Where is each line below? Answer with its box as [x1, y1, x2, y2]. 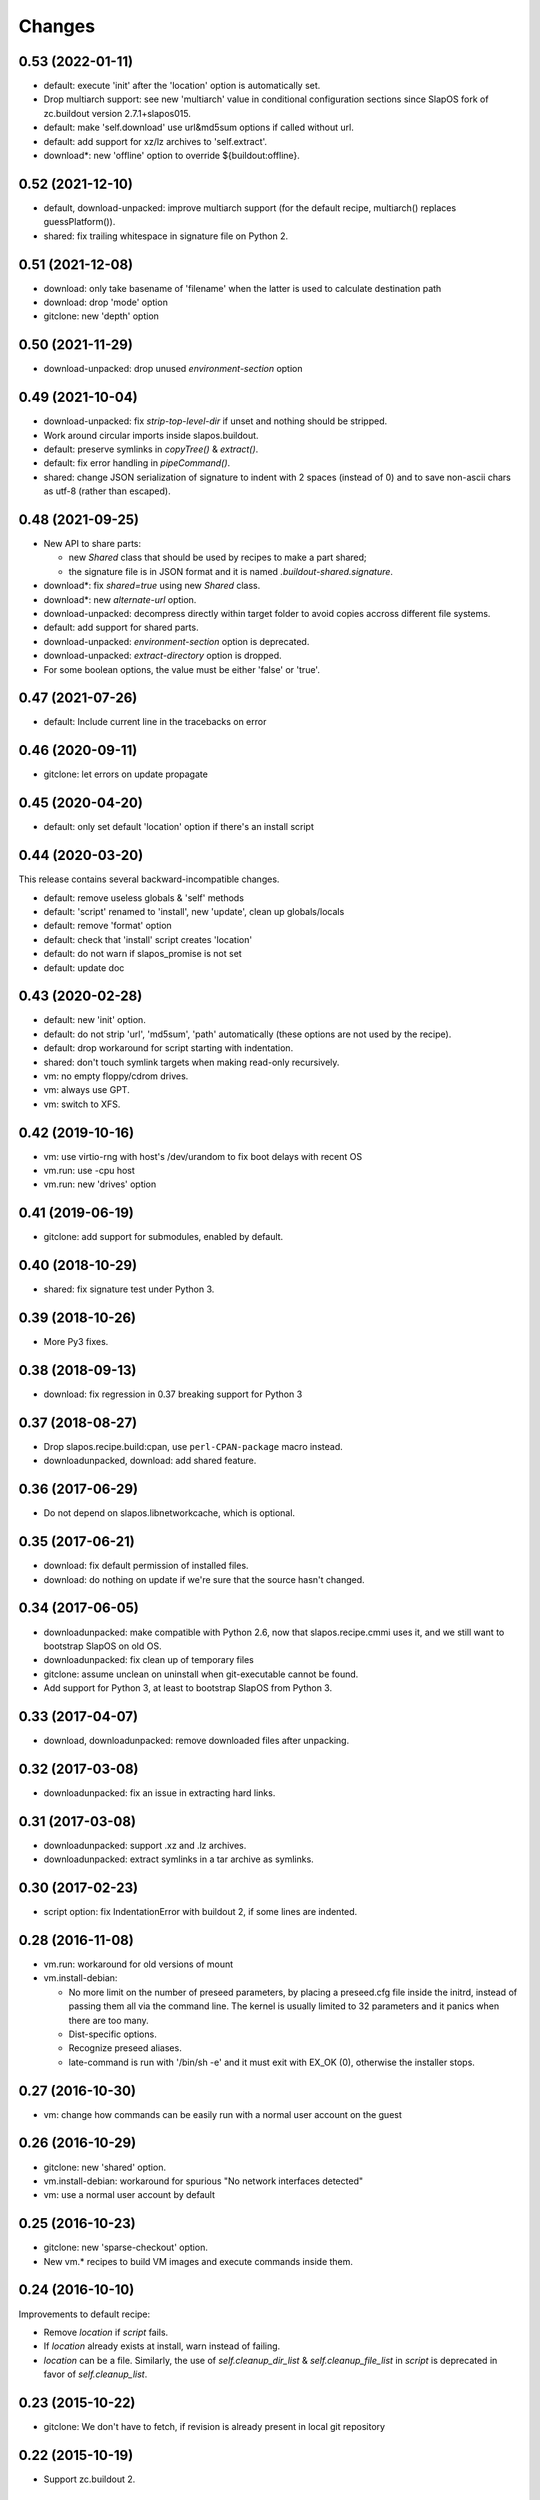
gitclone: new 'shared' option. [43, 2161, 167, 2173]
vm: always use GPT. [43, 1084, 130, 1096]
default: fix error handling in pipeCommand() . [43, 457, 231, 469]
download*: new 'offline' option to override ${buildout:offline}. [43, 150, 300, 162]
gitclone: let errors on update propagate [43, 768, 209, 780]
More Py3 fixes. [43, 1336, 109, 1348]
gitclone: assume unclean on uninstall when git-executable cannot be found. [43, 1668, 359, 1680]
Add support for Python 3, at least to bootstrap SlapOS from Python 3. [43, 1682, 333, 1694]
